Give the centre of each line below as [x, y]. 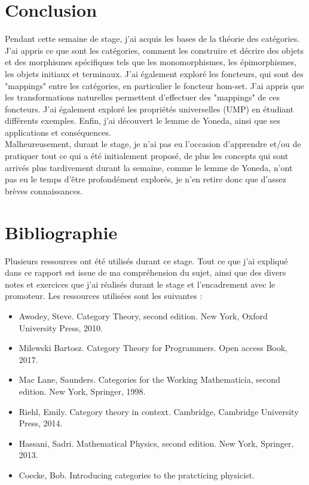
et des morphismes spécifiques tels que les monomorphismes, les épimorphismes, [151, 62]
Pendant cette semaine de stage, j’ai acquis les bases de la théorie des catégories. [152, 39]
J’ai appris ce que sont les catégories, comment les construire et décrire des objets [154, 50]
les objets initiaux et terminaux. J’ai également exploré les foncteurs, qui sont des [154, 73]
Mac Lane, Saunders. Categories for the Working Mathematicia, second [149, 379]
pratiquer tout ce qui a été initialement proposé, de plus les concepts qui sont [147, 156]
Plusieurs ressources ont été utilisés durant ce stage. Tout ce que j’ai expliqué [146, 260]
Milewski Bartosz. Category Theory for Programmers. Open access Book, [153, 348]
